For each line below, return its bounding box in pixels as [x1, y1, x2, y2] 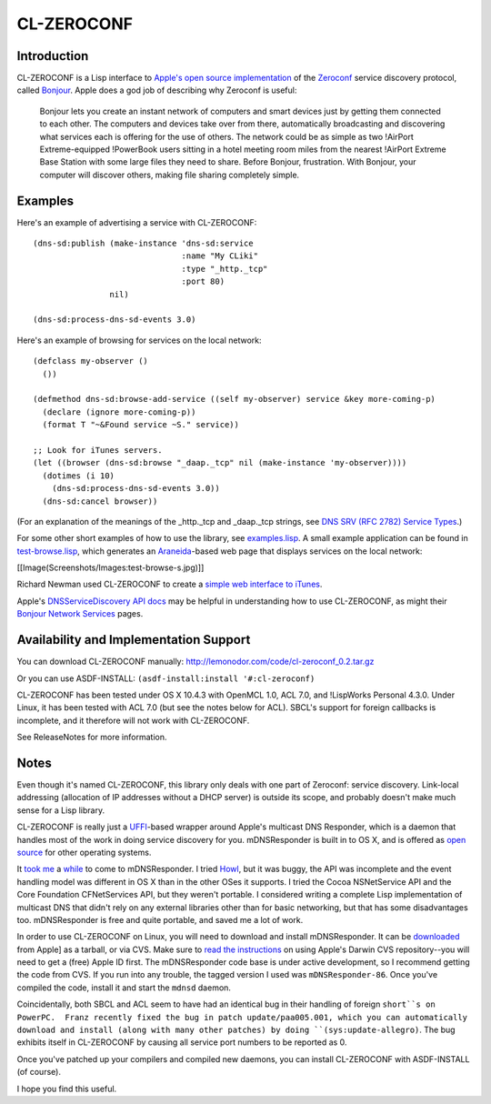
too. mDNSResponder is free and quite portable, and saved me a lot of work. [16, 914, 304, 925]
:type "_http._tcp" [181, 264, 268, 274]
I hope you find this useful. [16, 1083, 117, 1094]
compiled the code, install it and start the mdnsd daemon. [16, 982, 232, 993]
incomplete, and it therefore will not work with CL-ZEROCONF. [16, 715, 250, 726]
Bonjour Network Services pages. [16, 608, 144, 619]
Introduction [16, 48, 89, 64]
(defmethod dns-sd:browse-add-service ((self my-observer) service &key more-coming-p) [33, 394, 436, 405]
